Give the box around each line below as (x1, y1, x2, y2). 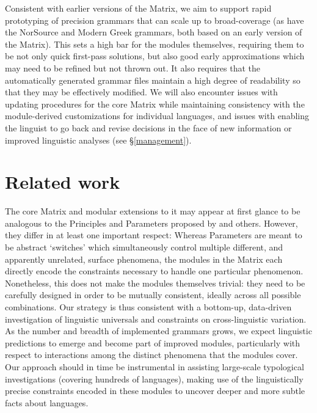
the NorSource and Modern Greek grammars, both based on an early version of (5, 26, 302, 38)
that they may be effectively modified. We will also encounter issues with (5, 86, 278, 98)
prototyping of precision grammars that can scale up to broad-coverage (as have (5, 13, 304, 26)
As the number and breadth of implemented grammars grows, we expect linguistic (5, 324, 312, 337)
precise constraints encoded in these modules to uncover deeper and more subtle (5, 384, 305, 397)
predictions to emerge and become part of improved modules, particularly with (5, 336, 301, 349)
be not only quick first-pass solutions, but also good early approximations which (5, 49, 305, 62)
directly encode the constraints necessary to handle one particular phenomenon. (5, 265, 304, 277)
